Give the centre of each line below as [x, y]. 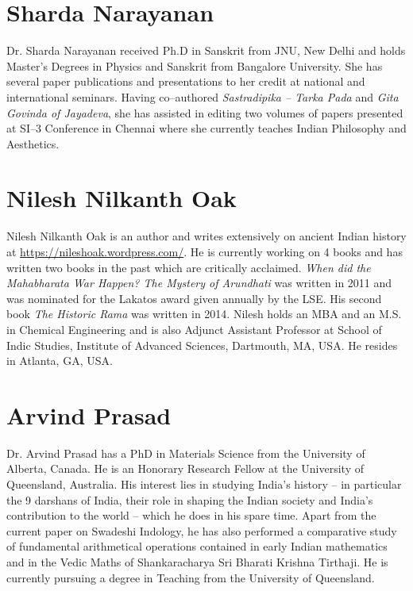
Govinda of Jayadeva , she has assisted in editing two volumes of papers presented [205, 112]
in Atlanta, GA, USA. [60, 361]
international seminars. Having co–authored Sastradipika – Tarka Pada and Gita [203, 96]
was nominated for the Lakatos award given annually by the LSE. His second [194, 298]
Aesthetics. [33, 143]
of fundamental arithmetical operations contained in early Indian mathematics [197, 546]
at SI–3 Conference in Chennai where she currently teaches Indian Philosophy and [206, 128]
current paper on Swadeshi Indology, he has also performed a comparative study [202, 530]
